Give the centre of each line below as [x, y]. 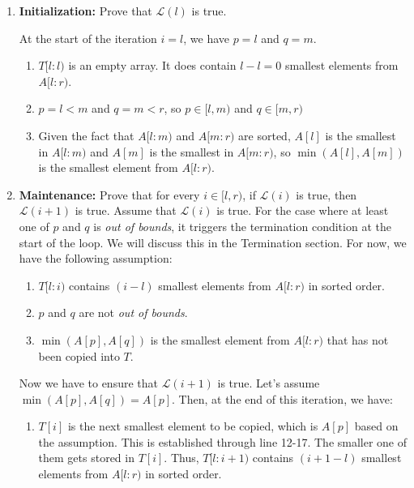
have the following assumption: [96, 258]
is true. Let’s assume [269, 383]
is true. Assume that [126, 210]
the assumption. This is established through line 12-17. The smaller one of [223, 441]
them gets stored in [86, 458]
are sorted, [265, 135]
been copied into [79, 355]
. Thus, [181, 458]
